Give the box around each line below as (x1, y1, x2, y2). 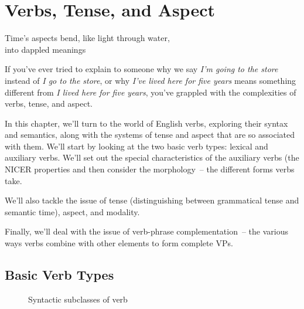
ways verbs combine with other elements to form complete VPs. (5, 237, 233, 249)
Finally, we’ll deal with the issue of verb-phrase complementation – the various (5, 225, 289, 237)
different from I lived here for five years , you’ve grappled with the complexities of (5, 86, 296, 98)
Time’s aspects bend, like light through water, (5, 32, 170, 44)
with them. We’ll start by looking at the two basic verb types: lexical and (5, 140, 268, 152)
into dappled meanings (5, 43, 86, 55)
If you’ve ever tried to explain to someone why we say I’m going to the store (5, 63, 278, 75)
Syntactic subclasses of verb (28, 293, 128, 305)
